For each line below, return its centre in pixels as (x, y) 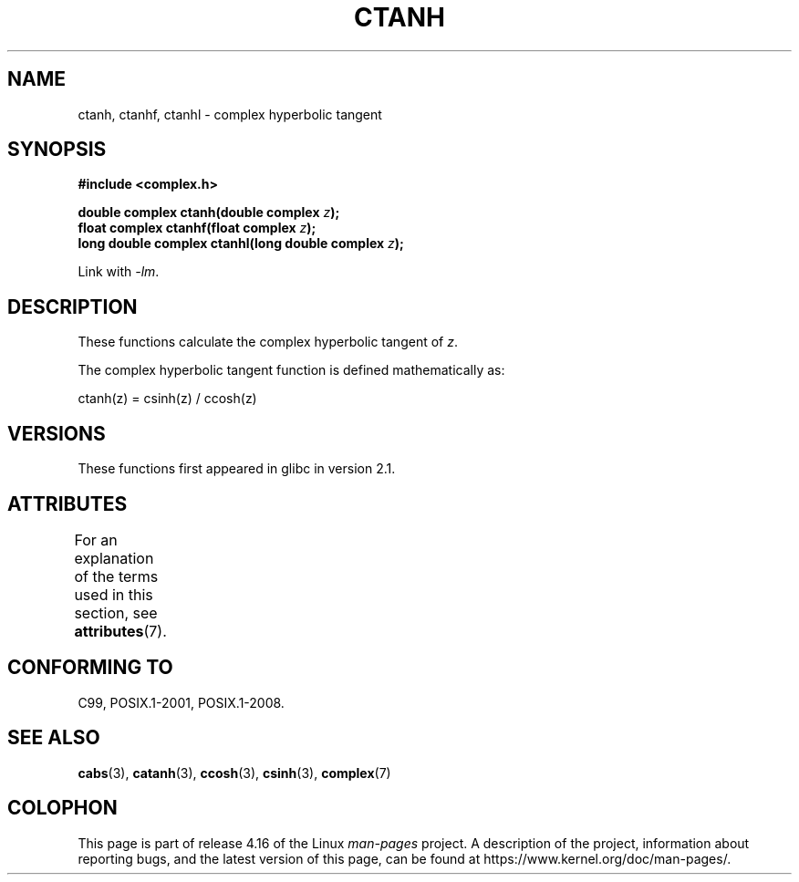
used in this (114, 594)
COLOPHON (62, 808)
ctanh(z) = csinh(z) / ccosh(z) (167, 399)
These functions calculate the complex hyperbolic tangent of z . (268, 342)
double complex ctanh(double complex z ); (209, 213)
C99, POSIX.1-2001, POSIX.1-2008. (181, 702)
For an (96, 540)
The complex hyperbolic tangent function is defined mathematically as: (291, 370)
